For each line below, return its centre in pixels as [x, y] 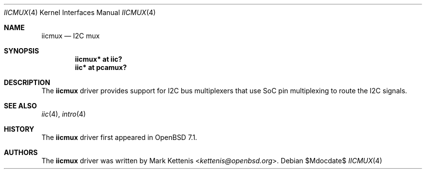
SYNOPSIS [22, 51]
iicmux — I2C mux [71, 36]
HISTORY [19, 129]
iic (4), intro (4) [64, 114]
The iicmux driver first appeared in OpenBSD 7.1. [119, 137]
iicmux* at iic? [98, 59]
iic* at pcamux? [101, 67]
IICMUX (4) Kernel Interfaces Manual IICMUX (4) [80, 12]
